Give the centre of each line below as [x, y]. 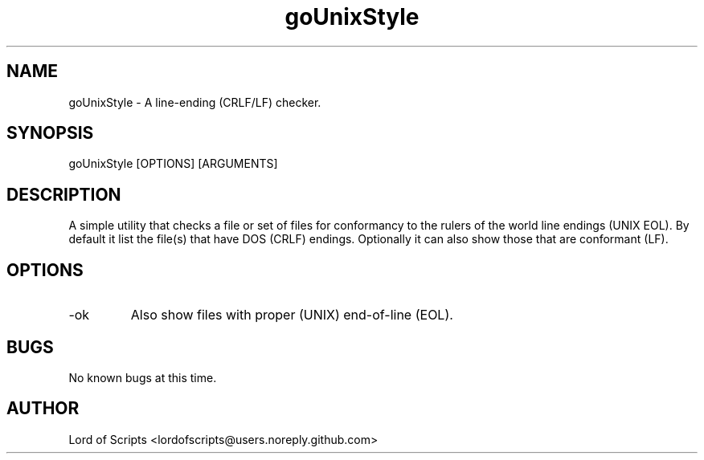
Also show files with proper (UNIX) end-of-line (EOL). [292, 315]
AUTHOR [43, 409]
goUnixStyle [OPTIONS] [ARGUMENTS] [173, 164]
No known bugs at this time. [143, 377]
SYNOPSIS [50, 133]
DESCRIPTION [64, 194]
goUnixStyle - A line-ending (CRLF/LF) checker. [195, 102]
